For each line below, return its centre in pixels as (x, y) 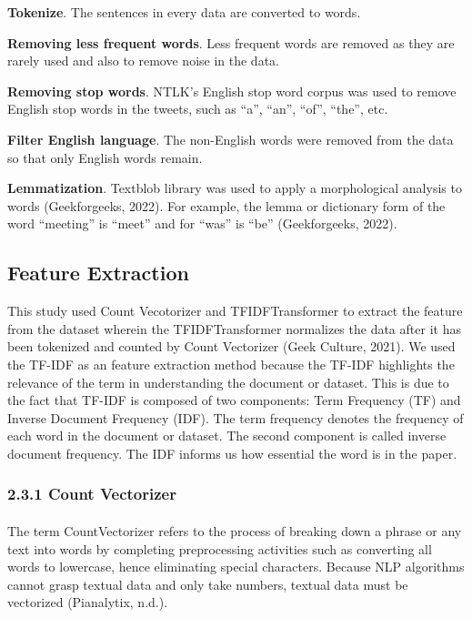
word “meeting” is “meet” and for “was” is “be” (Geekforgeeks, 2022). (202, 223)
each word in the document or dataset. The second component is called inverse (227, 436)
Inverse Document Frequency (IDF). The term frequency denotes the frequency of (236, 417)
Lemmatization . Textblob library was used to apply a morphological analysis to (235, 188)
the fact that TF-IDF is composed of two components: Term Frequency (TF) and (234, 400)
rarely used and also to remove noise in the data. (143, 61)
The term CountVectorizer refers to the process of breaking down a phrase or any (235, 530)
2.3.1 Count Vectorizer (92, 494)
